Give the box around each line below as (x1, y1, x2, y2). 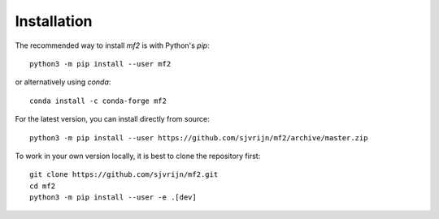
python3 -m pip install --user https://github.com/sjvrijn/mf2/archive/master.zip (29, 133, 368, 142)
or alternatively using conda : (15, 77, 111, 87)
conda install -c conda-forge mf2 (29, 96, 167, 105)
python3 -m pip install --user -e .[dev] (29, 193, 197, 202)
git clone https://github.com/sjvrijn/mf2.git (29, 170, 219, 179)
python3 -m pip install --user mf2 (29, 59, 172, 68)
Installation (15, 12, 93, 30)
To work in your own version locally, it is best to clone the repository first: (15, 151, 261, 161)
